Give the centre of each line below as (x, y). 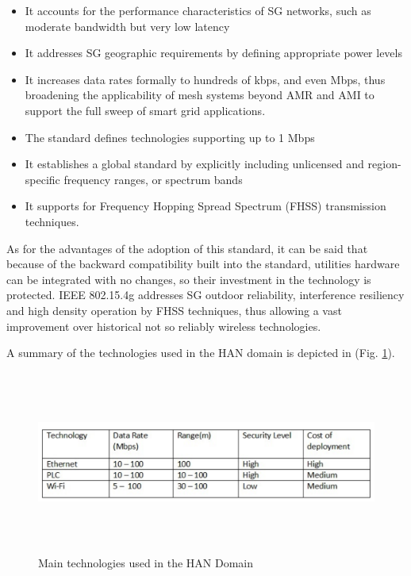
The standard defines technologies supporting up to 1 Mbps (170, 137)
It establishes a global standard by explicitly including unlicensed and (194, 164)
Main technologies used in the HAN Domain (146, 563)
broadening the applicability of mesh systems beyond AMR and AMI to (200, 95)
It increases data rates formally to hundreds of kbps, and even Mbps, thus (205, 79)
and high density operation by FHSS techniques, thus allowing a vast (174, 310)
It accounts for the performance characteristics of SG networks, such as (198, 10)
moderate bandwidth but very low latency (127, 26)
